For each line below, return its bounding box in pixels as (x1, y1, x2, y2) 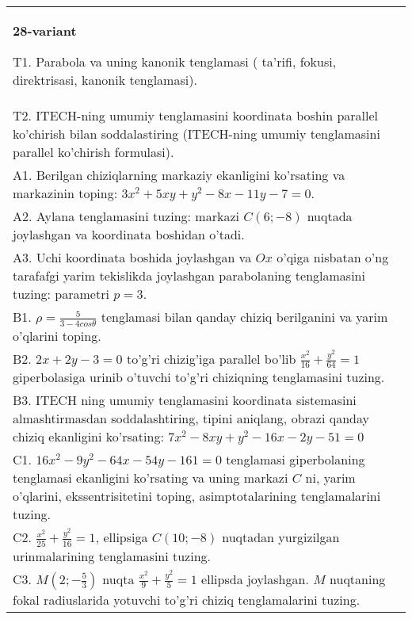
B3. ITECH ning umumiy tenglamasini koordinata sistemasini (13, 391, 357, 410)
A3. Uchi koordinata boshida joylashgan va (13, 248, 252, 266)
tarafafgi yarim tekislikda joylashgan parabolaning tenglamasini (13, 266, 365, 285)
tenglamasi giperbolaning (226, 450, 365, 469)
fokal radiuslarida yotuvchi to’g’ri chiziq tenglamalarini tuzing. (13, 590, 360, 609)
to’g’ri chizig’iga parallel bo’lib (126, 349, 296, 368)
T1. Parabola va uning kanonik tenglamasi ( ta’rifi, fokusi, (13, 52, 337, 71)
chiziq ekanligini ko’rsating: (13, 427, 164, 446)
